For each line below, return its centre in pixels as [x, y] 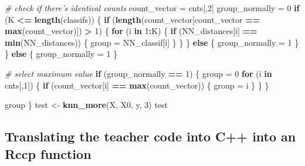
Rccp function [48, 153]
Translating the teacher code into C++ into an [150, 136]
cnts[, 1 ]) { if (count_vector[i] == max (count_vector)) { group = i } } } [137, 85]
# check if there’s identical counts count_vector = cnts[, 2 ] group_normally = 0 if [152, 8]
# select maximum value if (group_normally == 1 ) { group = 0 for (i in [138, 73]
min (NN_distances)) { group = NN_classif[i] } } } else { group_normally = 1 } [152, 42]
